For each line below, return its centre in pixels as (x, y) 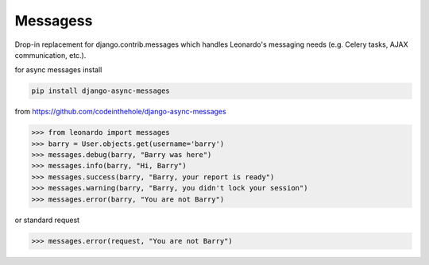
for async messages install (58, 70)
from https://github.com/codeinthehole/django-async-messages (120, 112)
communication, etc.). (50, 55)
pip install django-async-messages (100, 91)
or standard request (47, 220)
